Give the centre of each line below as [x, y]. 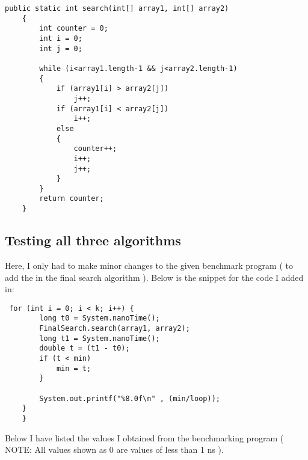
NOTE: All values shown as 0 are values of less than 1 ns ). [114, 449]
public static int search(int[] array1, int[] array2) [117, 8]
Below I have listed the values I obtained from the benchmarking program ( [144, 437]
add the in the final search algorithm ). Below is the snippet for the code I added [154, 277]
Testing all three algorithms [93, 240]
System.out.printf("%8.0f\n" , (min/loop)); [130, 398]
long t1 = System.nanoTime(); [100, 338]
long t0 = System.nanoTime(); [100, 318]
